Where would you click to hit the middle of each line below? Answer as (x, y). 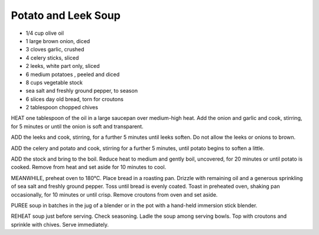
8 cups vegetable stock (54, 82)
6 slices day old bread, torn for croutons (75, 99)
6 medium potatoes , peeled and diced (73, 74)
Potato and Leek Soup (66, 15)
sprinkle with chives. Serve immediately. (60, 224)
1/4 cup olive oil (45, 33)
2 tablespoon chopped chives (62, 107)
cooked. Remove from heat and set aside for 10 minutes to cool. (89, 167)
